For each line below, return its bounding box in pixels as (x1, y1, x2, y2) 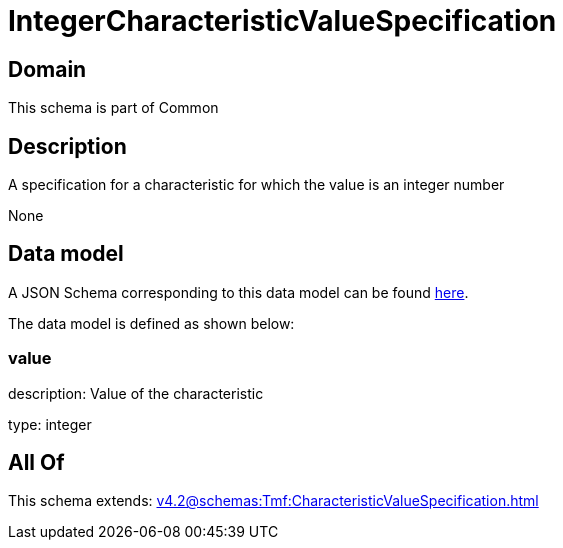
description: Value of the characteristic (8, 384, 264, 402)
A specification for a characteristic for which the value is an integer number (8, 176, 505, 194)
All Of (8, 450, 65, 476)
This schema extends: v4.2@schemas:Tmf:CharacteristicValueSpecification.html (8, 492, 539, 510)
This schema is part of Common (8, 99, 219, 117)
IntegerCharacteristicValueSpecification (8, 4, 557, 38)
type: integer (8, 415, 92, 433)
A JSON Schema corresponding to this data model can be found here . (8, 283, 469, 301)
